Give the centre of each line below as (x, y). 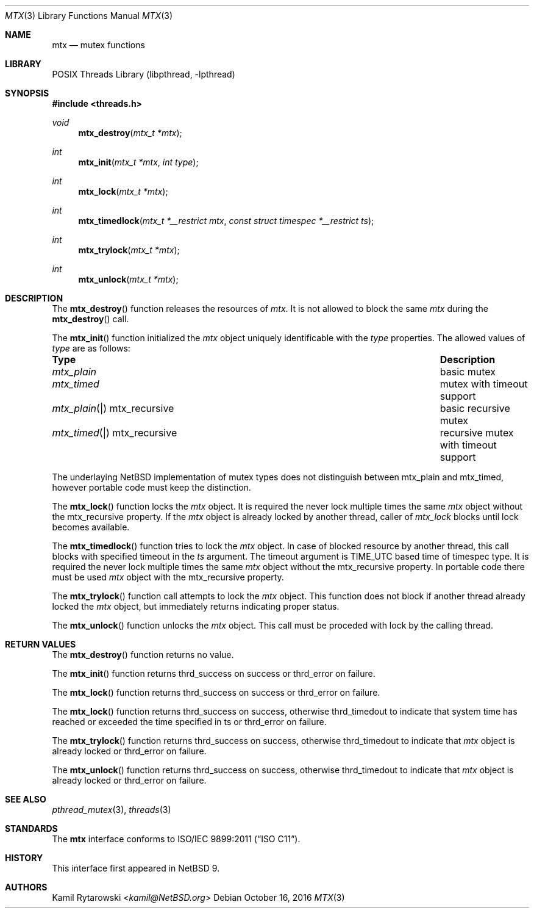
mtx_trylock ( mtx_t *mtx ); (129, 250)
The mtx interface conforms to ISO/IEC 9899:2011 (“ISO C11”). (176, 839)
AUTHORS (26, 887)
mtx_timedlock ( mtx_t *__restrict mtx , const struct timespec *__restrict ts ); (226, 221)
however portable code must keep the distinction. (151, 487)
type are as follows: (91, 348)
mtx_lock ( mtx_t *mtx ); (123, 191)
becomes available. (91, 527)
